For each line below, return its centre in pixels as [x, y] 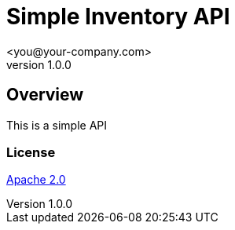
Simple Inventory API [118, 16]
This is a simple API [57, 125]
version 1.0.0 [39, 64]
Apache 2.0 [36, 180]
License [31, 152]
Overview [45, 95]
